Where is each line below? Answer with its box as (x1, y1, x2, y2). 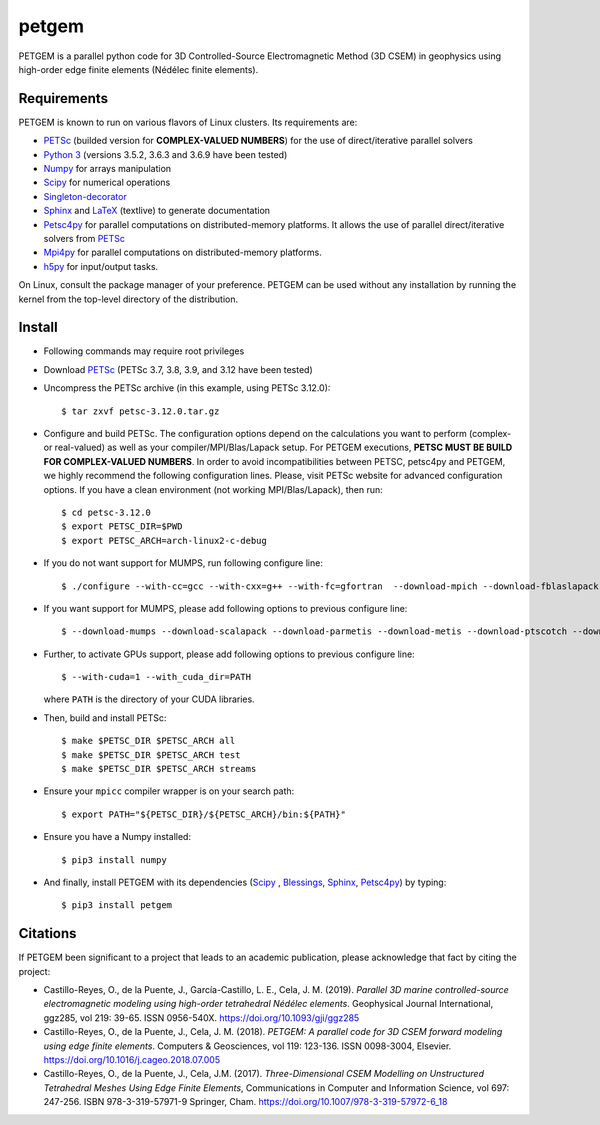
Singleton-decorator (43, 190, 127, 202)
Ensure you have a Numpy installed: (43, 831, 192, 843)
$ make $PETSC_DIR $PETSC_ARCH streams (61, 763, 257, 775)
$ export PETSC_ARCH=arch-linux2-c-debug (61, 535, 267, 546)
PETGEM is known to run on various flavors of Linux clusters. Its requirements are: (18, 116, 358, 128)
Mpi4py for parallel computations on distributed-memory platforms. (43, 246, 322, 259)
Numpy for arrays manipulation (43, 163, 172, 175)
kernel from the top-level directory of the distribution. (18, 293, 239, 305)
